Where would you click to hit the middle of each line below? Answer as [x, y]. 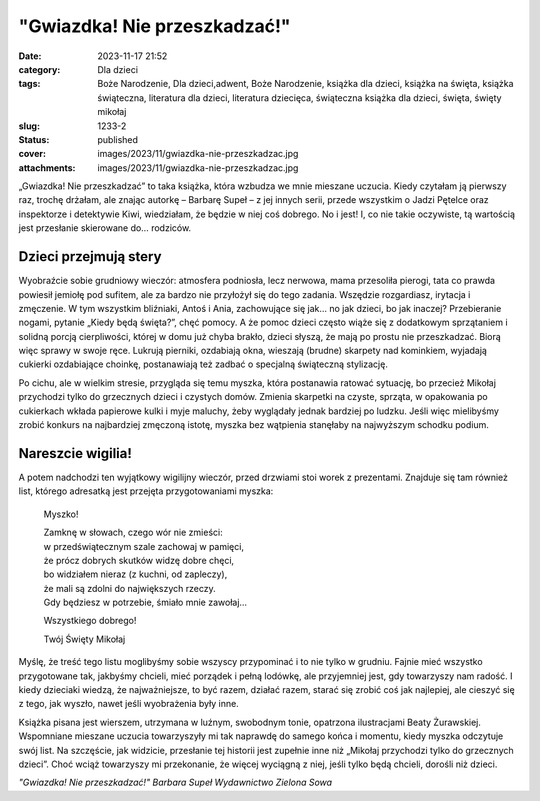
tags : [29, 84]
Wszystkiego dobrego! [90, 621]
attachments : [47, 167]
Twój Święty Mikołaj [84, 639]
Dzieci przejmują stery [90, 256]
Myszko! [61, 514]
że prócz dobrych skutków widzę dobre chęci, [139, 560]
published [118, 139]
